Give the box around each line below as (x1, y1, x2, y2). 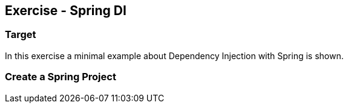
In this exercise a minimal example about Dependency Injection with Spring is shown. (5, 50, 344, 61)
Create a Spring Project (5, 71, 116, 83)
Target (5, 28, 36, 41)
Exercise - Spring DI (5, 3, 126, 18)
